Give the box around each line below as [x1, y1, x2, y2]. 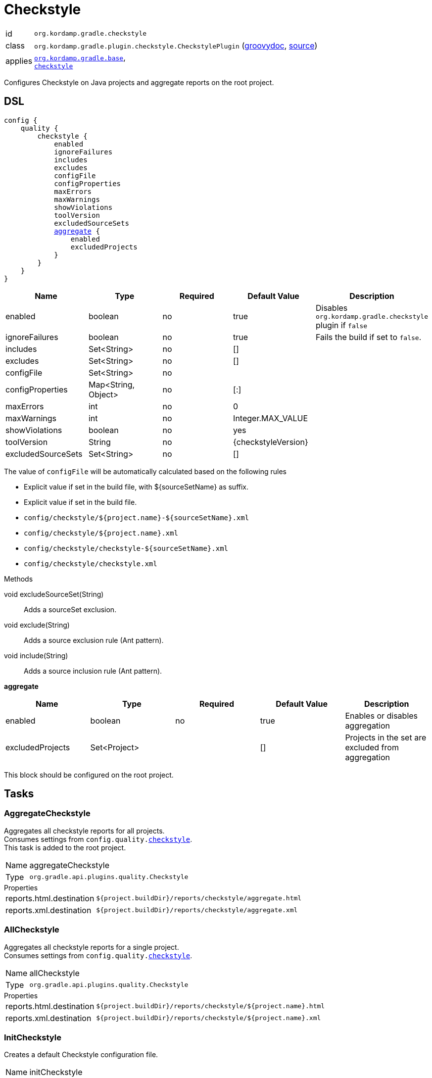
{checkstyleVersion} [233, 437, 308, 447]
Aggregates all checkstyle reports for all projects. [4, 826, 165, 835]
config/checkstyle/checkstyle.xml [24, 559, 157, 568]
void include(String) [4, 651, 68, 660]
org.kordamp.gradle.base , [34, 52, 126, 62]
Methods [4, 574, 33, 583]
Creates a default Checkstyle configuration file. [4, 1050, 158, 1059]
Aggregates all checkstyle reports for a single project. [4, 942, 179, 951]
